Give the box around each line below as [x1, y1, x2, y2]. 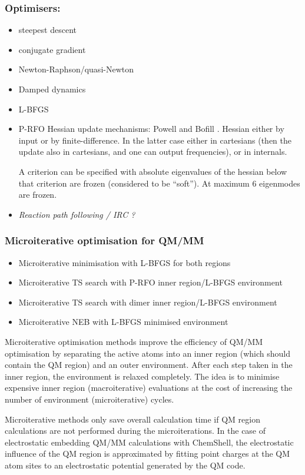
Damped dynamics [18, 83, 86, 95]
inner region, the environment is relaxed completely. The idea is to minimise [5, 370, 280, 382]
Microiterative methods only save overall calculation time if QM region [5, 413, 260, 425]
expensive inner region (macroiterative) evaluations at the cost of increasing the [5, 381, 293, 394]
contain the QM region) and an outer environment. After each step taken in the [5, 358, 293, 371]
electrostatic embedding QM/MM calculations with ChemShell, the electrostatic [5, 436, 294, 448]
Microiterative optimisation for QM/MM [5, 233, 204, 248]
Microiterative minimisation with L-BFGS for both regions [18, 256, 231, 268]
